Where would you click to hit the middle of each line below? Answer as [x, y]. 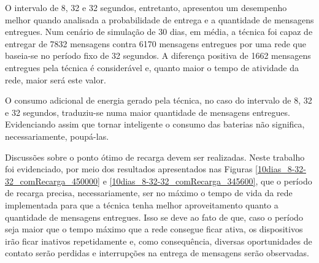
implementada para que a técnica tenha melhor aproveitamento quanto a [142, 204]
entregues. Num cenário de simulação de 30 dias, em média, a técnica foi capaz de [159, 32]
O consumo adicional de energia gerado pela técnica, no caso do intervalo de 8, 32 [159, 100]
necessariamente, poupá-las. [57, 136]
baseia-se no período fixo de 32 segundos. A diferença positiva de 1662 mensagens [158, 55]
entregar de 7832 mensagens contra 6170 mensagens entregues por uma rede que [156, 43]
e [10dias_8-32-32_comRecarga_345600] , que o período [207, 181]
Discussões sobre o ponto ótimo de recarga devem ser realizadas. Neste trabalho [155, 157]
